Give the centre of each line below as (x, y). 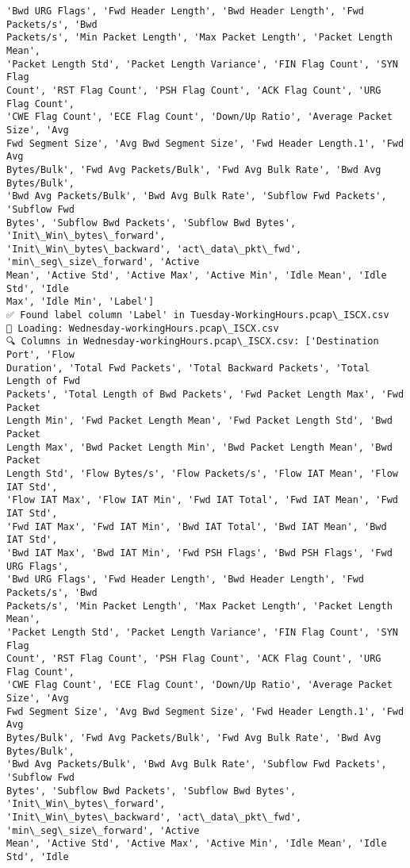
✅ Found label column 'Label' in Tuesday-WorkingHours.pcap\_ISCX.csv (198, 315)
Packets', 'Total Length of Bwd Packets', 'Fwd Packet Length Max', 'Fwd (205, 395)
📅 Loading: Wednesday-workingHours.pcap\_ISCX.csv (143, 328)
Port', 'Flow (40, 355)
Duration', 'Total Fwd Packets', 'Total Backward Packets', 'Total (188, 368)
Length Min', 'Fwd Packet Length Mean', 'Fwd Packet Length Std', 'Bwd (199, 421)
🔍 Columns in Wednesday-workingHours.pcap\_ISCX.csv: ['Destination (193, 342)
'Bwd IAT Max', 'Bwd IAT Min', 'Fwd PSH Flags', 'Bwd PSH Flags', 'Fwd (199, 553)
